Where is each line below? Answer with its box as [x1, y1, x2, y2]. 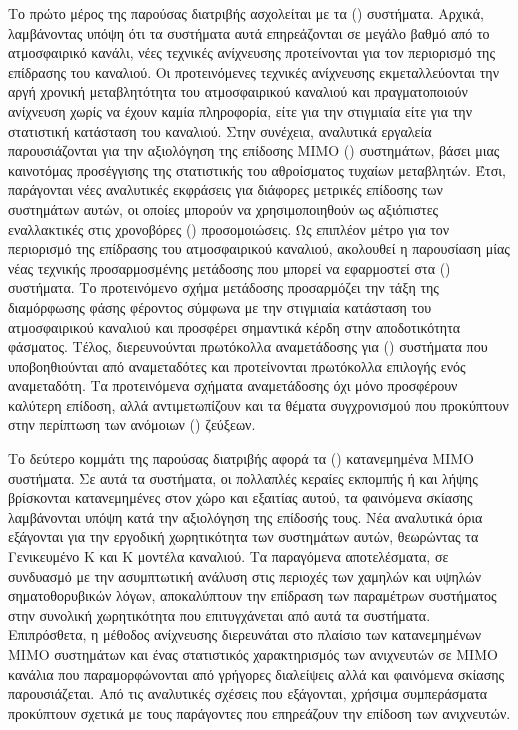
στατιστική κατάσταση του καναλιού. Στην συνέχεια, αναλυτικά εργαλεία [8, 120, 432, 141]
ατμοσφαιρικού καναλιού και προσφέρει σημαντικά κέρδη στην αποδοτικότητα [8, 316, 461, 337]
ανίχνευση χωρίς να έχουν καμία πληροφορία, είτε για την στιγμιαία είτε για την [8, 100, 472, 121]
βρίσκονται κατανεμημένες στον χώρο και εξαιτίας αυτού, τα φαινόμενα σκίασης [8, 487, 473, 508]
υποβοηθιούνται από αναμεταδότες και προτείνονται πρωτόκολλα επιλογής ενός [8, 355, 466, 376]
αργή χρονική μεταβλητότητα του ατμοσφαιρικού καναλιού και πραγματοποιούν [8, 81, 468, 102]
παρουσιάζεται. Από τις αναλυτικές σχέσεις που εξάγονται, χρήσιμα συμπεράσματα [8, 683, 488, 704]
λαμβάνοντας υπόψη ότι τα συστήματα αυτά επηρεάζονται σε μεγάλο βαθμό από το [8, 22, 490, 43]
